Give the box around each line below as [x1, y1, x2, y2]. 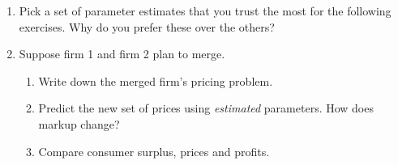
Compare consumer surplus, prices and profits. [38, 142, 270, 159]
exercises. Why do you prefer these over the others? [19, 18, 275, 35]
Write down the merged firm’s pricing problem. [38, 72, 273, 89]
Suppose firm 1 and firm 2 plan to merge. [19, 45, 225, 62]
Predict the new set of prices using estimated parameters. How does [38, 99, 374, 116]
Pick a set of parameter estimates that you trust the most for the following [19, 2, 392, 19]
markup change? [38, 115, 120, 132]
